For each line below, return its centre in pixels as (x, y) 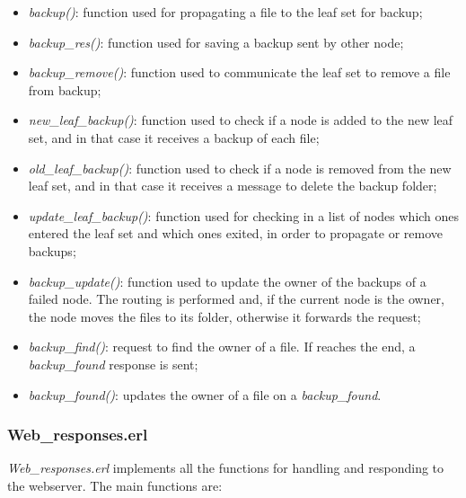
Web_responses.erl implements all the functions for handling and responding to (226, 468)
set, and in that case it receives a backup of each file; (174, 137)
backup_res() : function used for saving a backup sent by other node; (216, 42)
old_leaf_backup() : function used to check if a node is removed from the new (240, 168)
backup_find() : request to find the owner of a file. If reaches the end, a (222, 347)
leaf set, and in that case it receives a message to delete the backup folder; (233, 186)
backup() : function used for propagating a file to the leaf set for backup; (225, 12)
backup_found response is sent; (113, 364)
